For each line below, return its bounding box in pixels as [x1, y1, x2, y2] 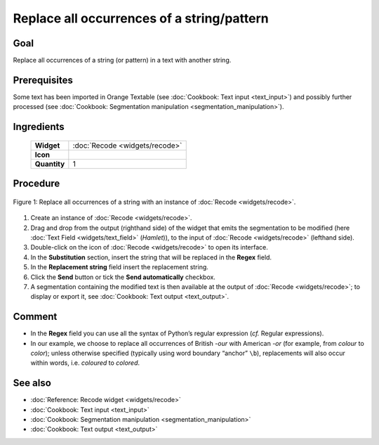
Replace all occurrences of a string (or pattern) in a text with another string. [13, 56, 232, 65]
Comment [13, 311, 58, 323]
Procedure [13, 178, 60, 190]
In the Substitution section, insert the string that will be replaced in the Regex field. [30, 253, 272, 262]
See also [13, 377, 52, 389]
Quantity [34, 159, 65, 169]
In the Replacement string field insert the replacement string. [30, 263, 208, 271]
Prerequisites [13, 74, 73, 86]
